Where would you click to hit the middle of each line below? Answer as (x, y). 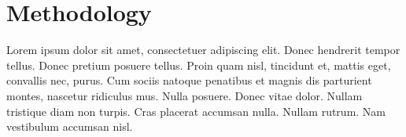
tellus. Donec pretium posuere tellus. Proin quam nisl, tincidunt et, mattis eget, (199, 65)
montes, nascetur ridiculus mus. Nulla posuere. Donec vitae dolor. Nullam (185, 95)
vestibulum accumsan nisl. (70, 126)
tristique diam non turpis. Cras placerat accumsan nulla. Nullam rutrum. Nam (196, 111)
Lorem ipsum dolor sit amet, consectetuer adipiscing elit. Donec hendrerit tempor (203, 50)
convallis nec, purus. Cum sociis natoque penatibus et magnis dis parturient (189, 80)
